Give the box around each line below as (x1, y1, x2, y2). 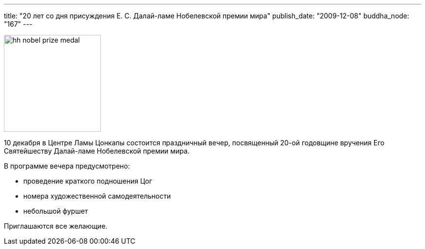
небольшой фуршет (23, 207, 88, 215)
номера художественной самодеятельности (23, 192, 171, 200)
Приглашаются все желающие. (4, 222, 108, 230)
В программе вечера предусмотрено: (4, 162, 130, 170)
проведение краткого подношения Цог (23, 177, 152, 185)
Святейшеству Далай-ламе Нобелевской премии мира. (4, 147, 190, 155)
